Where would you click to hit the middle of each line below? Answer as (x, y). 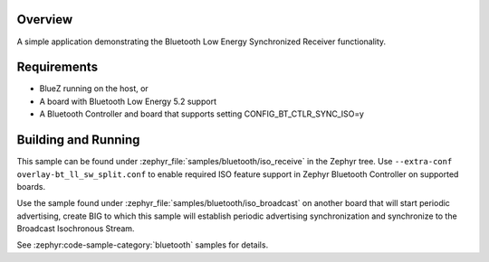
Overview (45, 19)
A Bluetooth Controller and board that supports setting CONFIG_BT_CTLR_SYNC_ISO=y (201, 114)
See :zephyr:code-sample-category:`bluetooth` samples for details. (143, 245)
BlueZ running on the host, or (94, 89)
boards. (31, 186)
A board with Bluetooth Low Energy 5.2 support (128, 101)
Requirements (58, 67)
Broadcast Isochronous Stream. (76, 229)
